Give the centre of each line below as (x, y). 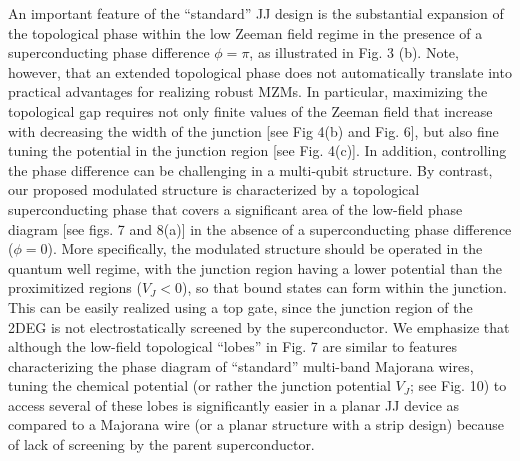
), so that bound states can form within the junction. (344, 287)
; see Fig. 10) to (458, 385)
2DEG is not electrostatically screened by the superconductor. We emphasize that (259, 326)
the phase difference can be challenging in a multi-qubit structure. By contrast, (250, 169)
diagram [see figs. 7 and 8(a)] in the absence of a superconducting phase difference (260, 228)
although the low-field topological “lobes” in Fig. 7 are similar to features (232, 346)
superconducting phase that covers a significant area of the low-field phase (235, 208)
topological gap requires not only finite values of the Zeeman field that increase (250, 110)
